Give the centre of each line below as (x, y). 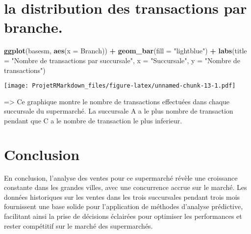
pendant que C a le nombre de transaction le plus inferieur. (93, 120)
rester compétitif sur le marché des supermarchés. (78, 225)
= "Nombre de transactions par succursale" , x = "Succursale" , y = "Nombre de (122, 60)
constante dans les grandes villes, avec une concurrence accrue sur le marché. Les (125, 187)
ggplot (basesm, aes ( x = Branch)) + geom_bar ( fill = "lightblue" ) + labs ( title (125, 51)
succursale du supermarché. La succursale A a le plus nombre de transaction (119, 111)
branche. (33, 27)
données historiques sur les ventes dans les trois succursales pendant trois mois (122, 197)
